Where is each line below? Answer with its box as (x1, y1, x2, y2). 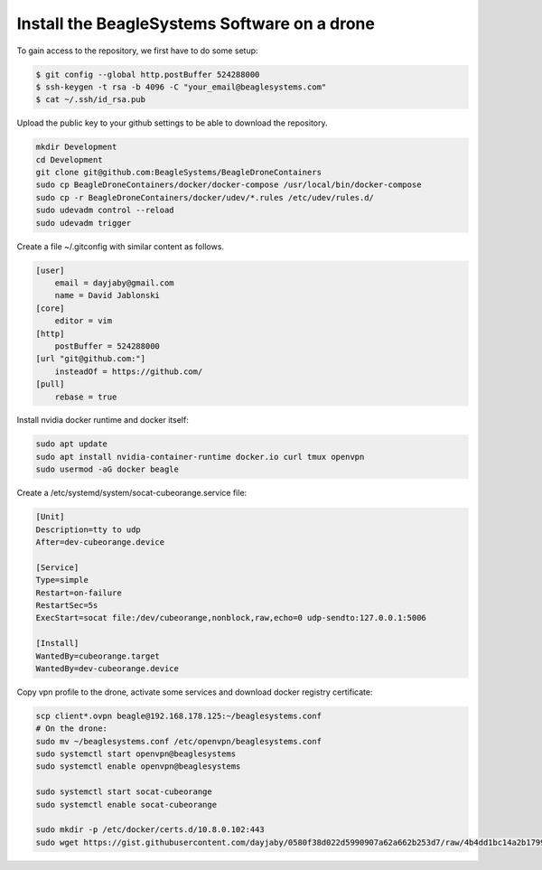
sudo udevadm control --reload (35, 205, 175, 216)
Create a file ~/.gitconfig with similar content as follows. (16, 240, 225, 252)
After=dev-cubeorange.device (35, 538, 165, 547)
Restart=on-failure (35, 587, 122, 598)
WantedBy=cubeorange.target (35, 650, 160, 661)
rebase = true (54, 391, 117, 402)
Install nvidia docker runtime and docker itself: (16, 415, 189, 426)
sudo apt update (35, 439, 108, 449)
